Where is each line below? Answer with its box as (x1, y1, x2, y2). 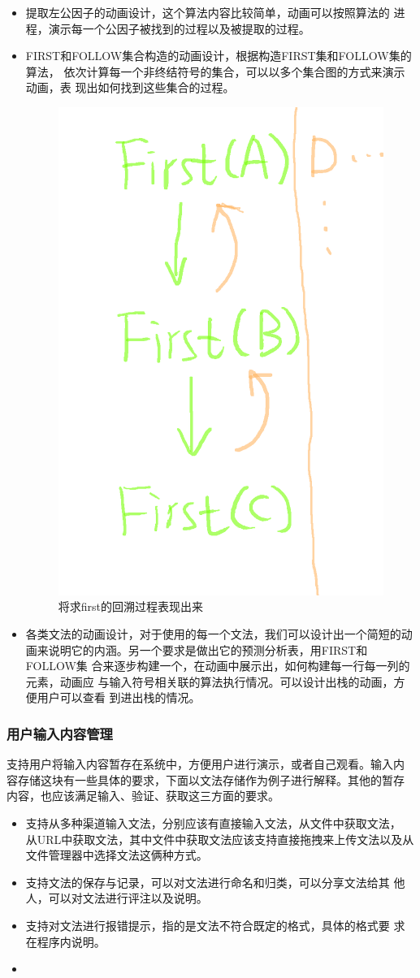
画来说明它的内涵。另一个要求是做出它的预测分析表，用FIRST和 (25, 641, 368, 658)
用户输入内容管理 (6, 723, 113, 743)
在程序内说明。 (25, 933, 106, 950)
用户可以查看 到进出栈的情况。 (37, 689, 201, 706)
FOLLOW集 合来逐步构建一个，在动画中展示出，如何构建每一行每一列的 (25, 657, 410, 674)
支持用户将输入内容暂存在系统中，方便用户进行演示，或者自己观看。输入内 (6, 755, 405, 772)
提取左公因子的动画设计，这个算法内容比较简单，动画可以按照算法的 (25, 4, 390, 20)
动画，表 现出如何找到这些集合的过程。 (25, 79, 235, 96)
